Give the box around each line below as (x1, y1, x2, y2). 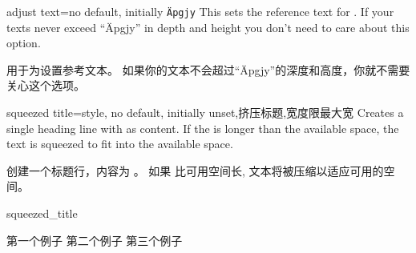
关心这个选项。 (6, 77, 85, 94)
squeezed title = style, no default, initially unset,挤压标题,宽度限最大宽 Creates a (6, 104, 404, 121)
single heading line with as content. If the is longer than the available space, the (6, 119, 399, 136)
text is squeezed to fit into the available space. (6, 135, 233, 152)
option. (6, 34, 41, 51)
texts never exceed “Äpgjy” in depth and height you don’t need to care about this (6, 18, 410, 35)
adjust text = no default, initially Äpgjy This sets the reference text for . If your (6, 3, 394, 19)
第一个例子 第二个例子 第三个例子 (6, 231, 183, 248)
